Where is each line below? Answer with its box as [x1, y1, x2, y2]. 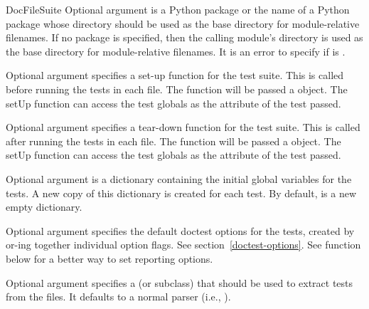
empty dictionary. [6, 199, 82, 214]
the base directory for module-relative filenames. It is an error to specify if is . [6, 43, 346, 58]
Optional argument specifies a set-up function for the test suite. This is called [6, 68, 344, 83]
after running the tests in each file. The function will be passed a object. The [6, 133, 341, 148]
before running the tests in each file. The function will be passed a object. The [6, 81, 348, 96]
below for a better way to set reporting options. [6, 251, 213, 266]
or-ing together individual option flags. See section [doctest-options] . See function [6, 237, 361, 252]
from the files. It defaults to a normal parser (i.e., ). [6, 289, 231, 304]
